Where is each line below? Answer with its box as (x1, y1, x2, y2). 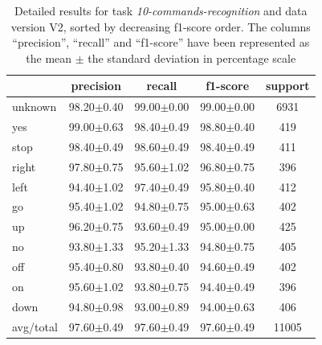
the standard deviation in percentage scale (88, 49, 296, 66)
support (265, 77, 310, 94)
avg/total (12, 318, 58, 335)
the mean (26, 49, 72, 66)
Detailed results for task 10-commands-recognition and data (14, 2, 308, 18)
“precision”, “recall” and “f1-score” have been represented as (12, 34, 310, 51)
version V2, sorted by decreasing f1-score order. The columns (10, 18, 311, 35)
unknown (12, 98, 57, 115)
